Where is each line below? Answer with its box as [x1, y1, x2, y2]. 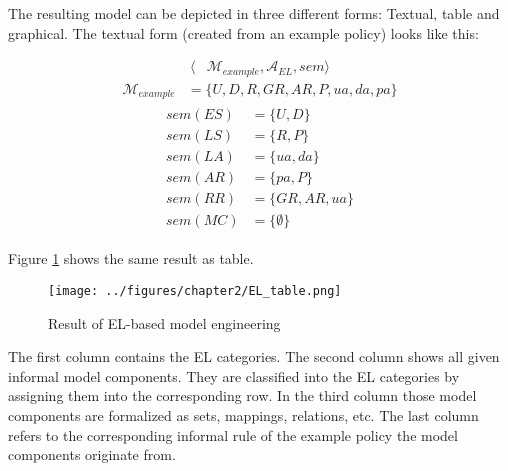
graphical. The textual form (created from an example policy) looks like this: [8, 22, 479, 43]
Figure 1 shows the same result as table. [8, 248, 254, 269]
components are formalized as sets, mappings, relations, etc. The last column [8, 405, 479, 425]
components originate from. [8, 444, 176, 465]
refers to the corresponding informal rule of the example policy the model [8, 424, 458, 445]
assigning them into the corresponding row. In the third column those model [8, 385, 477, 406]
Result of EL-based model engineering [48, 312, 281, 333]
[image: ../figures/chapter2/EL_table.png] [48, 283, 342, 298]
